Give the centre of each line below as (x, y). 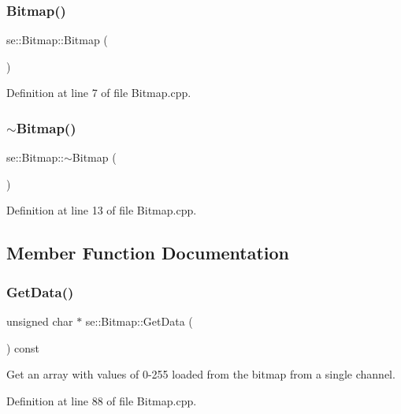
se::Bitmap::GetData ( (139, 321)
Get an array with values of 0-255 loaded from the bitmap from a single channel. (201, 374)
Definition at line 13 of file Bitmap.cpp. (102, 210)
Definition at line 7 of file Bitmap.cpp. (99, 93)
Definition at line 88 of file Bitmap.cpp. (102, 400)
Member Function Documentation (148, 253)
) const (23, 347)
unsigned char (40, 321)
